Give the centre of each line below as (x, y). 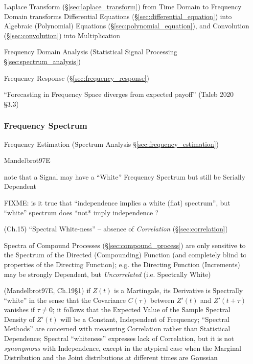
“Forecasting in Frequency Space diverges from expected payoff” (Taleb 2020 (119, 94)
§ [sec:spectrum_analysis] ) (42, 61)
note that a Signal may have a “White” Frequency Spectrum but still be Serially (125, 176)
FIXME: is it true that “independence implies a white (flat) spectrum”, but (117, 202)
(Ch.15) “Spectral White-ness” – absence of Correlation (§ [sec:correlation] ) (116, 229)
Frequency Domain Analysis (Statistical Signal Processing (91, 52)
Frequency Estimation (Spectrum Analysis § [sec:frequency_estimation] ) (111, 144)
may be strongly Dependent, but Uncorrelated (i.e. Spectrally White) (107, 274)
